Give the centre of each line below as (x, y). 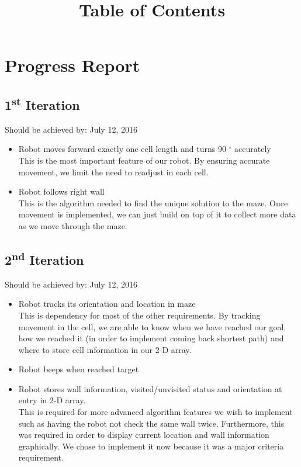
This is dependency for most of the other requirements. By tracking (139, 315)
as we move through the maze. (73, 225)
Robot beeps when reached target (79, 369)
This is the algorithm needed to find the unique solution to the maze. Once (153, 203)
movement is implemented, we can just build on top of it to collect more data (157, 214)
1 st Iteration (42, 103)
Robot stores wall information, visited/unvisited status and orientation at (150, 388)
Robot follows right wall (61, 191)
